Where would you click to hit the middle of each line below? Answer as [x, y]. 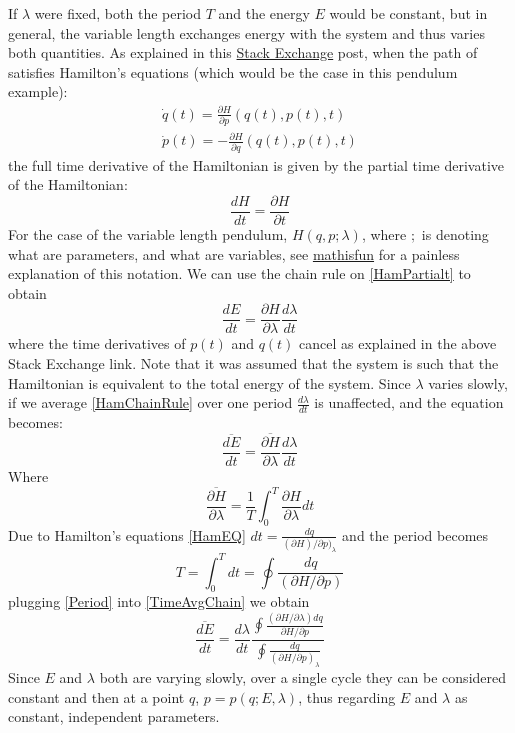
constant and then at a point [96, 696]
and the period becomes [415, 534]
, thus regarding [347, 696]
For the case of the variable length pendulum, [148, 233]
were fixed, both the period [117, 13]
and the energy [264, 13]
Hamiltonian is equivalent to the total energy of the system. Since [209, 382]
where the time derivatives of [97, 343]
